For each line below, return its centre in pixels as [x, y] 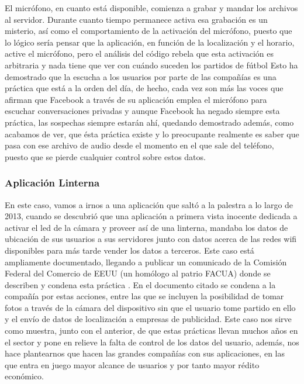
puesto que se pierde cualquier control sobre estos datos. [105, 156]
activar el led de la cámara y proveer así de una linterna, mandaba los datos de [146, 227]
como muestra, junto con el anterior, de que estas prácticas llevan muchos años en [151, 331]
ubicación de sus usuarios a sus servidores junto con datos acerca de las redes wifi [151, 239]
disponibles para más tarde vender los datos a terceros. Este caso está [129, 250]
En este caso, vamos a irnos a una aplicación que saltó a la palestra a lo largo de [149, 204]
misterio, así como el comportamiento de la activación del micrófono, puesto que [148, 31]
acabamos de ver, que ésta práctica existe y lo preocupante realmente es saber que [152, 134]
